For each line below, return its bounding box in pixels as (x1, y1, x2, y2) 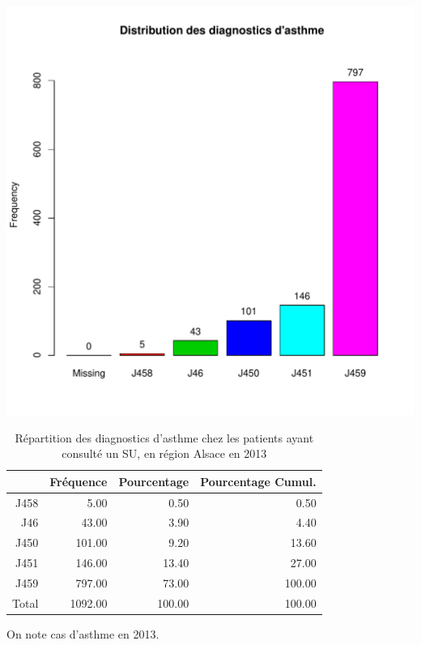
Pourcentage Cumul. (200, 472, 317, 489)
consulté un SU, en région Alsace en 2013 (62, 445, 267, 462)
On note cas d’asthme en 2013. (6, 625, 159, 642)
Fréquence (49, 472, 108, 489)
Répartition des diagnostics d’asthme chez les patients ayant (15, 429, 314, 446)
